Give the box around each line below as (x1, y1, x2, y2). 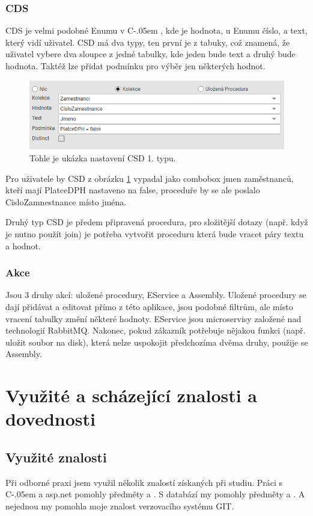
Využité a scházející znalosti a (5, 383, 258, 408)
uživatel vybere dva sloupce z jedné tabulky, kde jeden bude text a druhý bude (5, 48, 296, 60)
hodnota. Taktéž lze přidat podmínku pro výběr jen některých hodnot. (5, 60, 266, 72)
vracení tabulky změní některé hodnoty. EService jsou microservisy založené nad (5, 312, 302, 325)
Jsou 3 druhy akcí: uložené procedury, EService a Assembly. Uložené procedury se (5, 288, 306, 301)
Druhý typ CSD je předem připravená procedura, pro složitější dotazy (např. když (5, 216, 308, 228)
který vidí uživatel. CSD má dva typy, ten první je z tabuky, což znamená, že (5, 36, 290, 48)
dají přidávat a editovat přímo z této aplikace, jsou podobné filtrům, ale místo (5, 300, 293, 312)
